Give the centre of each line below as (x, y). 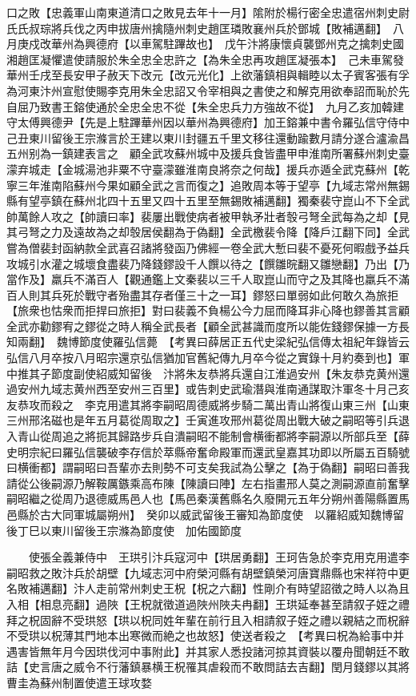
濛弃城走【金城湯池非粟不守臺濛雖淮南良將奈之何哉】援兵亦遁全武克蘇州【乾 (208, 169)
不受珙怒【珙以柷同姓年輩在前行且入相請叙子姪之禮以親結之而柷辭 (236, 620)
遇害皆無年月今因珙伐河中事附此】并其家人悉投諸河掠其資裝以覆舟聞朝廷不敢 (208, 651)
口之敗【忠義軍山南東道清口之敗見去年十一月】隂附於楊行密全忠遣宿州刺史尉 (208, 12)
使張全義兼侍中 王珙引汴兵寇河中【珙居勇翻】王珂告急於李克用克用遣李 (219, 557)
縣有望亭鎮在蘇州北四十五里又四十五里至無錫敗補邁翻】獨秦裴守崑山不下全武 (208, 201)
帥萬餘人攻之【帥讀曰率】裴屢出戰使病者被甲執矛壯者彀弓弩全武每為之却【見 (208, 216)
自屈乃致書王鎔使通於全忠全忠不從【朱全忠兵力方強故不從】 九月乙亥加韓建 (205, 106)
